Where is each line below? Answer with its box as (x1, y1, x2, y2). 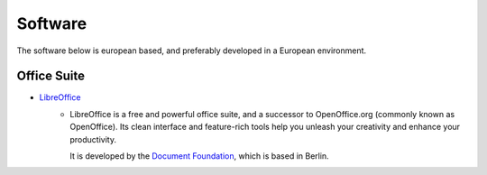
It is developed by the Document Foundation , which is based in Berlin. (69, 151, 329, 161)
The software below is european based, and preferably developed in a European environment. (16, 45, 367, 56)
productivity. (69, 134, 117, 144)
